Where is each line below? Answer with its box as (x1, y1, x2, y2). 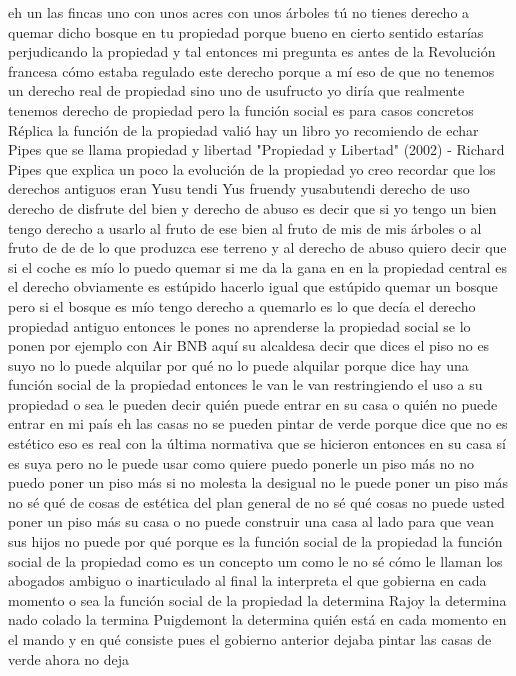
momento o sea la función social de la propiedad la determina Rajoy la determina (8, 589, 507, 610)
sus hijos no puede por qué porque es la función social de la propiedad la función (8, 531, 503, 552)
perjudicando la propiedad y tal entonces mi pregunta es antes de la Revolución (8, 41, 496, 62)
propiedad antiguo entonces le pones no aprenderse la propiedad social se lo (8, 315, 471, 336)
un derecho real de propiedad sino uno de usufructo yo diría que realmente (8, 80, 465, 101)
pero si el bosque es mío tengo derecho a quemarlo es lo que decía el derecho (8, 295, 476, 316)
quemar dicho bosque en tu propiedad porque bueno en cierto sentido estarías (8, 21, 484, 42)
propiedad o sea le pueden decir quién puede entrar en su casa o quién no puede (8, 393, 498, 414)
